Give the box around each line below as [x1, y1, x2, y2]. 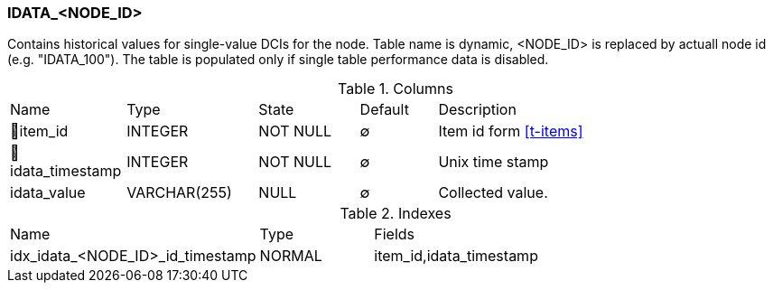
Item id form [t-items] [438, 122, 583, 141]
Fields [374, 225, 415, 244]
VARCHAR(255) [126, 183, 232, 202]
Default [359, 100, 409, 119]
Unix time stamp [438, 153, 549, 172]
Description [438, 100, 517, 119]
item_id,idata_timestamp [374, 247, 538, 266]
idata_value [10, 183, 86, 202]
